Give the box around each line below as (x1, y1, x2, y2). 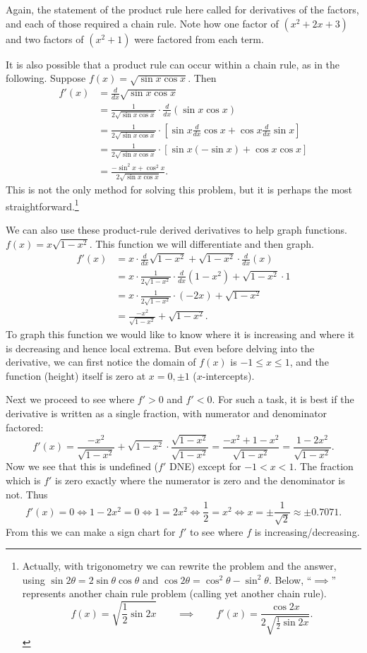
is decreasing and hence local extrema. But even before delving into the (6, 340, 315, 355)
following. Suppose (6, 71, 86, 85)
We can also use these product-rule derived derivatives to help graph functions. (6, 222, 347, 237)
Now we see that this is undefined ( (6, 459, 159, 474)
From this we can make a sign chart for (6, 524, 176, 539)
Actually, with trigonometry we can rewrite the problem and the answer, (22, 558, 337, 573)
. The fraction (294, 459, 354, 474)
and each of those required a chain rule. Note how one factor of (6, 16, 279, 30)
